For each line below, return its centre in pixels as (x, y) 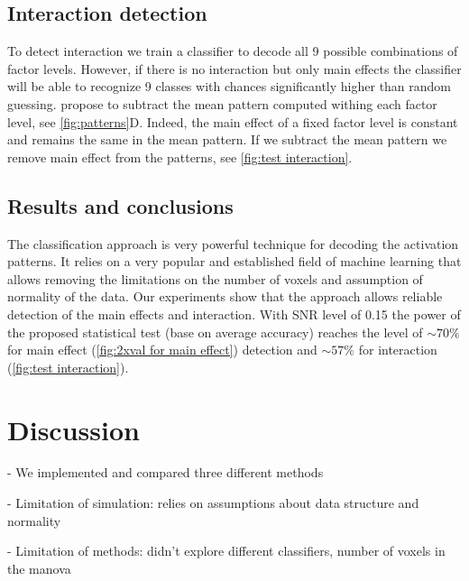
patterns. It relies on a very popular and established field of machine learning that (234, 261)
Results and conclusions (120, 205)
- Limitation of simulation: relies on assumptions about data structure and (213, 503)
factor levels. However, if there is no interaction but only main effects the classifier (234, 68)
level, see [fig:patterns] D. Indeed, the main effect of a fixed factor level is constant (233, 121)
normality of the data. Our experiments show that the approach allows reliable (225, 296)
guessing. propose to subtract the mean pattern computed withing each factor (222, 103)
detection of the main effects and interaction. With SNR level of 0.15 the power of (234, 314)
